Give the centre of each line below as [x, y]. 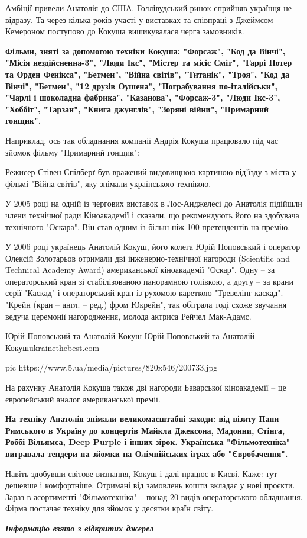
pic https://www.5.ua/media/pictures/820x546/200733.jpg [112, 367]
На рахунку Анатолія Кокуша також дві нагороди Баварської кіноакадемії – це [146, 387]
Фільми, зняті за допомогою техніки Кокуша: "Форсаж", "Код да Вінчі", [146, 51]
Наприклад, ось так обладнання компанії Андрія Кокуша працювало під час [142, 140]
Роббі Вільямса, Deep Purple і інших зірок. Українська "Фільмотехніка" [148, 442]
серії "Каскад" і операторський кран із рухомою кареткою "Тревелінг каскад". [144, 293]
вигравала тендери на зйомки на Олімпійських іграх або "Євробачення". [147, 453]
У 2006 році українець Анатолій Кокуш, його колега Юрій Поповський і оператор [153, 247]
